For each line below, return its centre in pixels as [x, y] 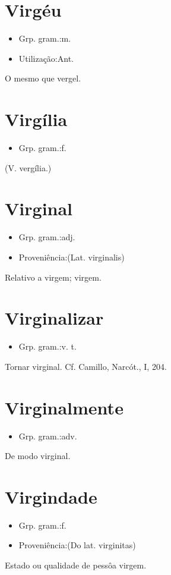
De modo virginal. [38, 456]
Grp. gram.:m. [45, 38]
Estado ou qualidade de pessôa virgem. [76, 565]
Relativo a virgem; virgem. [53, 277]
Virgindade [51, 496]
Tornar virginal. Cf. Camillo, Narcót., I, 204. [86, 366]
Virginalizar [54, 318]
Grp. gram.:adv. [48, 436]
